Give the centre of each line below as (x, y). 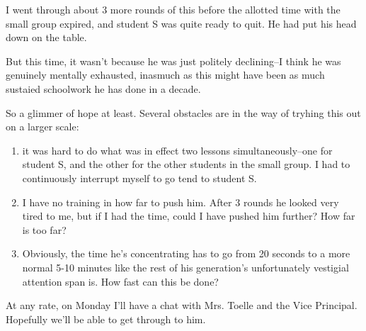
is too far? (44, 229)
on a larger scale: (42, 127)
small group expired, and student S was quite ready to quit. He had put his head (181, 23)
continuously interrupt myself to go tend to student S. (139, 178)
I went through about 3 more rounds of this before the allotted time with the (173, 9)
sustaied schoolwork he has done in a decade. (103, 88)
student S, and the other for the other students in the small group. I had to (186, 164)
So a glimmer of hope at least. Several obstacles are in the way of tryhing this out (183, 112)
